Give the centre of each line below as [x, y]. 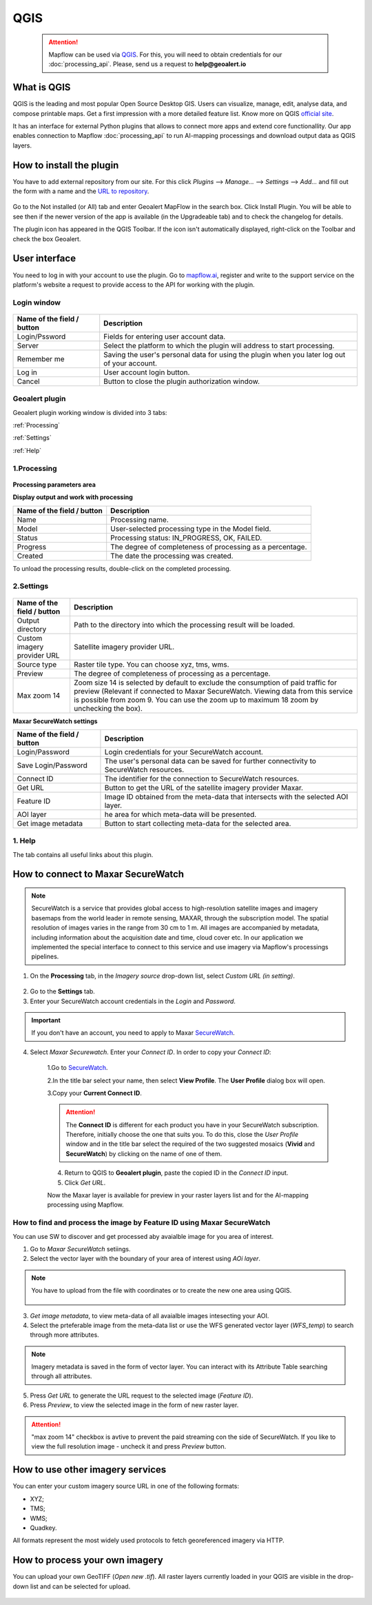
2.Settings [31, 586]
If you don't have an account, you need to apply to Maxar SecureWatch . [133, 1033]
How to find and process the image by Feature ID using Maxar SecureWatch [142, 1222]
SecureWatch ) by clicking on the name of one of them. [144, 1153]
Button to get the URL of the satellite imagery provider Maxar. [204, 787]
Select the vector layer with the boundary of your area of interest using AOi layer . [145, 1259]
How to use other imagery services [90, 1470]
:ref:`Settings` [32, 438]
